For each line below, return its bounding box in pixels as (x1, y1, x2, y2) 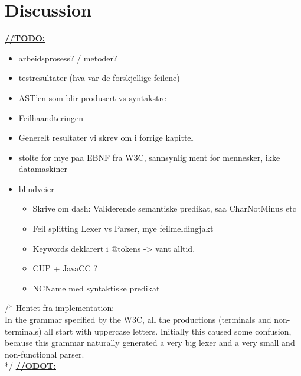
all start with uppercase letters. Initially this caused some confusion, (44, 325, 292, 337)
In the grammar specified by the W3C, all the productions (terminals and (5, 313, 271, 326)
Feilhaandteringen (18, 111, 83, 124)
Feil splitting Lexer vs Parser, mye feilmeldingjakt (32, 222, 214, 235)
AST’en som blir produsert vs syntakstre (18, 91, 166, 103)
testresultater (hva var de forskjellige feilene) (18, 72, 180, 84)
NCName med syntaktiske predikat (32, 281, 160, 294)
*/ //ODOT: (5, 359, 56, 372)
